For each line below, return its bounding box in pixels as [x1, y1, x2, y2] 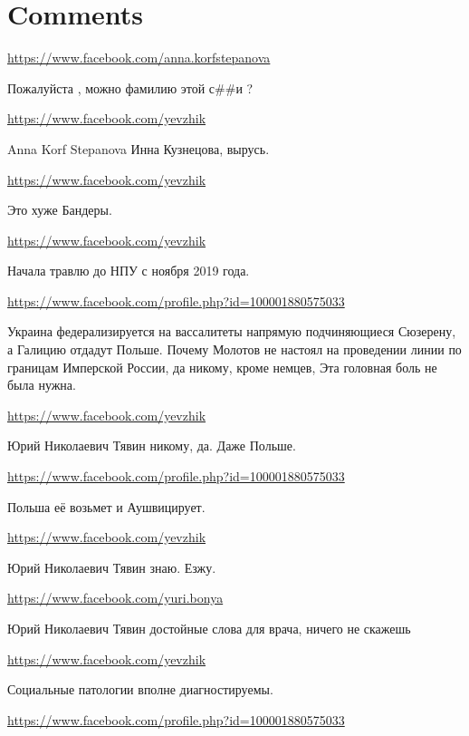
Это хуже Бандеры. [7, 200, 112, 219]
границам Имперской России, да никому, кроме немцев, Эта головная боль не [7, 357, 437, 376]
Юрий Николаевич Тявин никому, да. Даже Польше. [7, 436, 296, 455]
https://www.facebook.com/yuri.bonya [7, 588, 224, 607]
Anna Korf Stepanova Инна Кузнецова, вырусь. [7, 139, 270, 158]
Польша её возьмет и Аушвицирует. [7, 497, 206, 516]
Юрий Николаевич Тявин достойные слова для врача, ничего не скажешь [7, 619, 411, 637]
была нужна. [7, 375, 76, 394]
